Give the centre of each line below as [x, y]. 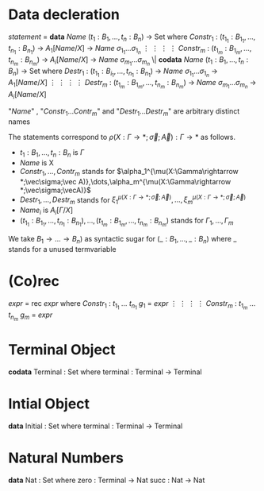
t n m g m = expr [31, 316]
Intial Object [49, 404]
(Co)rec [34, 282]
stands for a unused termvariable [62, 249]
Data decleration [64, 15]
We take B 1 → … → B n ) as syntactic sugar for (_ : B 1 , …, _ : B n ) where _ [122, 240]
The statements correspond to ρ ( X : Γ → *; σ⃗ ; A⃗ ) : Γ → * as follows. [122, 137]
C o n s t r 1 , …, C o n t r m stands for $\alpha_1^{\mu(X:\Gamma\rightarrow [129, 172]
